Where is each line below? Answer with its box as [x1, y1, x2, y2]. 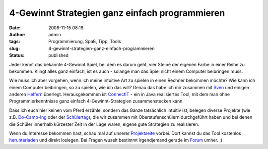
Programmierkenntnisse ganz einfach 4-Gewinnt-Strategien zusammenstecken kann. [9, 98, 184, 104]
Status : [9, 52, 25, 58]
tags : [9, 39, 20, 45]
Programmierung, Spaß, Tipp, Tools [48, 39, 121, 45]
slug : [9, 45, 20, 51]
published [48, 52, 69, 58]
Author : [9, 31, 26, 37]
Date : [9, 25, 21, 31]
